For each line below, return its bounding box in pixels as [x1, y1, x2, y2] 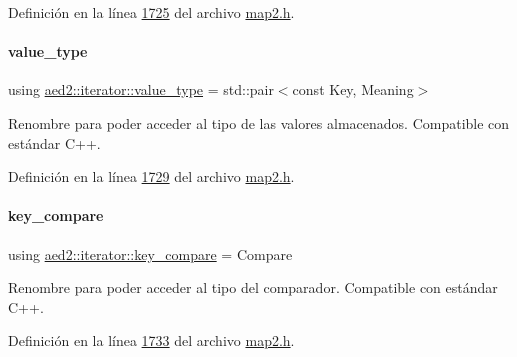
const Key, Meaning [292, 79, 414, 100]
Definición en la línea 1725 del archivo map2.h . [8, 2, 295, 22]
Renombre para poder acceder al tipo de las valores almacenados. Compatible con [8, 112, 510, 133]
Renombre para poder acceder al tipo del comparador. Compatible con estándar [8, 277, 498, 298]
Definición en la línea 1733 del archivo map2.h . [8, 330, 295, 351]
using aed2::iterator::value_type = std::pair [8, 79, 274, 100]
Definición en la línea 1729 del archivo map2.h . [8, 166, 295, 187]
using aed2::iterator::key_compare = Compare [8, 243, 293, 264]
